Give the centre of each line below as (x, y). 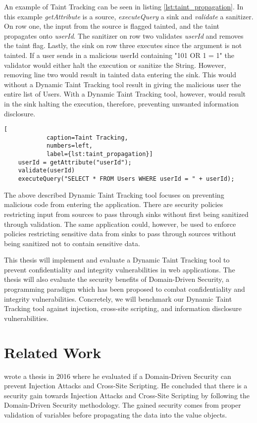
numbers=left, (69, 146)
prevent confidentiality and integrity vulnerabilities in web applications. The (120, 269)
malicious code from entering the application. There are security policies (114, 204)
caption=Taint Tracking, (87, 137)
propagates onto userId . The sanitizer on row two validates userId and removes (124, 35)
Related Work (53, 352)
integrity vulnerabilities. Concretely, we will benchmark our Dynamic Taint (118, 298)
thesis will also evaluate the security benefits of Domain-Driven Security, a (117, 279)
